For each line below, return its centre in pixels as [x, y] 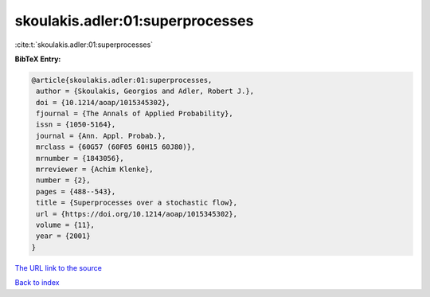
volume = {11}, [66, 225]
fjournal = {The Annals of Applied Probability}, [135, 114]
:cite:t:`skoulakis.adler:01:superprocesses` [84, 45]
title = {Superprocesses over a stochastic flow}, [137, 203]
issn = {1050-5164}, [76, 125]
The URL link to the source [59, 268]
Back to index [37, 283]
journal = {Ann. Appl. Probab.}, [101, 136]
